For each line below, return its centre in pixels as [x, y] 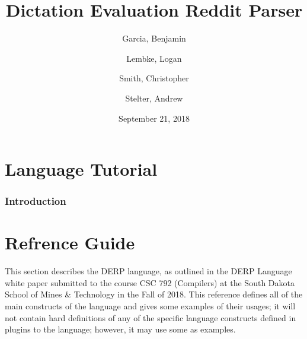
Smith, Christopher [154, 78]
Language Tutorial [81, 169]
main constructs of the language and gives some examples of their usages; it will [150, 306]
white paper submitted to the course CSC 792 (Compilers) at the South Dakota [150, 282]
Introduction [36, 201]
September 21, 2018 [154, 118]
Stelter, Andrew [154, 98]
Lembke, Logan [154, 58]
